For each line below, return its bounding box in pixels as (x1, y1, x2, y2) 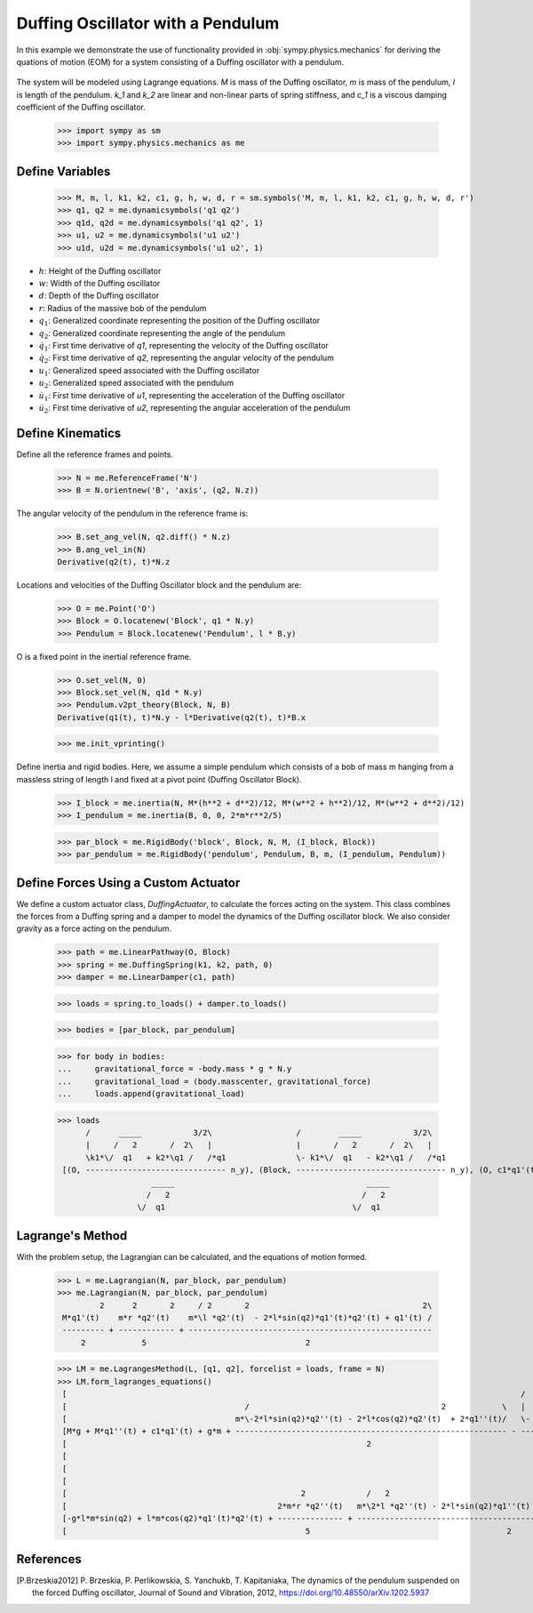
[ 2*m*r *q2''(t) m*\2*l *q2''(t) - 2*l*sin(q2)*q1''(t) (62, 1501, 530, 1511)
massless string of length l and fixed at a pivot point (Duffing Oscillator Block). (16, 774, 302, 784)
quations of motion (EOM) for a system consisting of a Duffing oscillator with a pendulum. (16, 56, 345, 67)
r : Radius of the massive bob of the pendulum (38, 302, 208, 313)
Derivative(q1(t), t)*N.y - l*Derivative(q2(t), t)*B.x (57, 712, 306, 722)
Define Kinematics (16, 425, 122, 440)
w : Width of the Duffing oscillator (38, 278, 161, 289)
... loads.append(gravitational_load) (57, 1089, 245, 1099)
